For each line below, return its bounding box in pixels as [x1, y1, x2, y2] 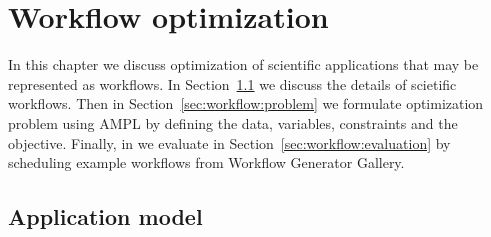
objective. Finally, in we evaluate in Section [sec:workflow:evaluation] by [8, 132, 451, 153]
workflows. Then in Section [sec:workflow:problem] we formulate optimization [8, 93, 484, 114]
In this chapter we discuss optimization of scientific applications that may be [8, 54, 479, 75]
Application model [8, 201, 203, 232]
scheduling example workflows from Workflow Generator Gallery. [8, 152, 405, 173]
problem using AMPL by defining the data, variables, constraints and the [8, 112, 458, 133]
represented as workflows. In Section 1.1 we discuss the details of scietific [8, 73, 457, 94]
